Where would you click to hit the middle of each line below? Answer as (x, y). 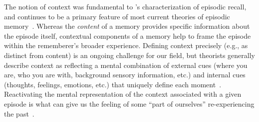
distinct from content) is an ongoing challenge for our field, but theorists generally (129, 55)
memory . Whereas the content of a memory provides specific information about (127, 26)
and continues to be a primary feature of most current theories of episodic (117, 16)
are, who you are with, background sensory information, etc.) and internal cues (125, 75)
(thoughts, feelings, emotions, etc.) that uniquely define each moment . (113, 84)
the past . (19, 113)
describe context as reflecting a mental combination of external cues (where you (126, 65)
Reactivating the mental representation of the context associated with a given (123, 94)
